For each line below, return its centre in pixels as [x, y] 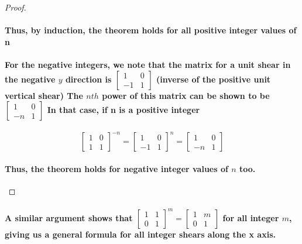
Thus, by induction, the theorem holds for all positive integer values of [151, 30]
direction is [88, 79]
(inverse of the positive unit [214, 79]
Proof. [16, 7]
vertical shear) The [44, 95]
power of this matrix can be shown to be [186, 95]
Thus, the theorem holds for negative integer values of [116, 168]
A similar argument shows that [69, 217]
